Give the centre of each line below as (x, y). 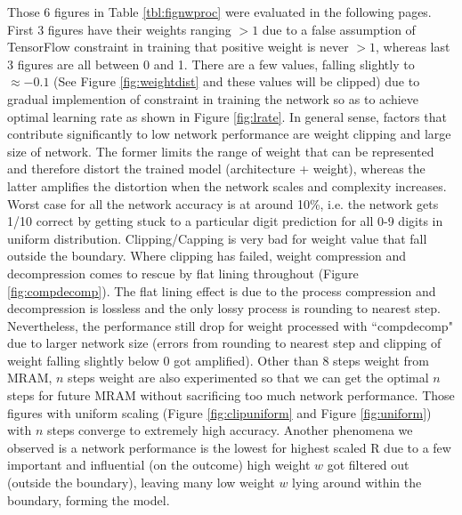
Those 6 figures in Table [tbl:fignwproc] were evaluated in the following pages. (219, 12)
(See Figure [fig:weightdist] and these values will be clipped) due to (237, 81)
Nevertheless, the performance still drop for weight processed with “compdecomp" (230, 325)
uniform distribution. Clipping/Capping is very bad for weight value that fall (217, 238)
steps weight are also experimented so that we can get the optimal (248, 378)
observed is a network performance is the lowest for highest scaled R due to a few (229, 447)
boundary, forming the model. (89, 499)
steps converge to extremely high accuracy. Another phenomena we (230, 430)
